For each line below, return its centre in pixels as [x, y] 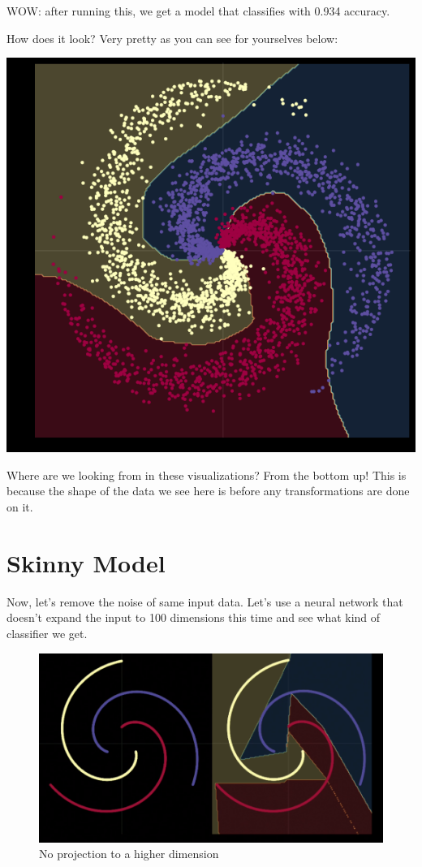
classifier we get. [47, 633]
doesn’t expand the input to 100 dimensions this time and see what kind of [194, 617]
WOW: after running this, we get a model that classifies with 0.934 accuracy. [198, 11]
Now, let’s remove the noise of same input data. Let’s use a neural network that [205, 601]
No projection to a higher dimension [129, 854]
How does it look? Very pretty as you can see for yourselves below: [172, 38]
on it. [20, 507]
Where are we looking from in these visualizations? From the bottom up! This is [207, 474]
